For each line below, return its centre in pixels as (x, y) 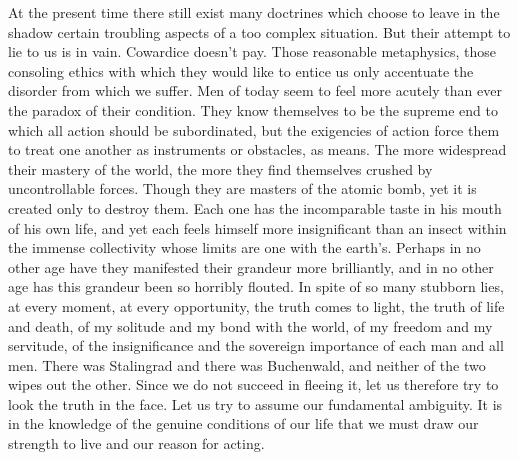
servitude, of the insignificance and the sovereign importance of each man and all (256, 345)
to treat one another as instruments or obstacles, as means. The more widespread (257, 149)
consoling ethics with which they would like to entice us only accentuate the (241, 70)
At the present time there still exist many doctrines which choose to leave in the (254, 12)
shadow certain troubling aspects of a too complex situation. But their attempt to (259, 31)
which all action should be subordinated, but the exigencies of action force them (254, 129)
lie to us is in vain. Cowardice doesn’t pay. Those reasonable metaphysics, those (252, 51)
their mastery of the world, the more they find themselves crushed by (220, 168)
